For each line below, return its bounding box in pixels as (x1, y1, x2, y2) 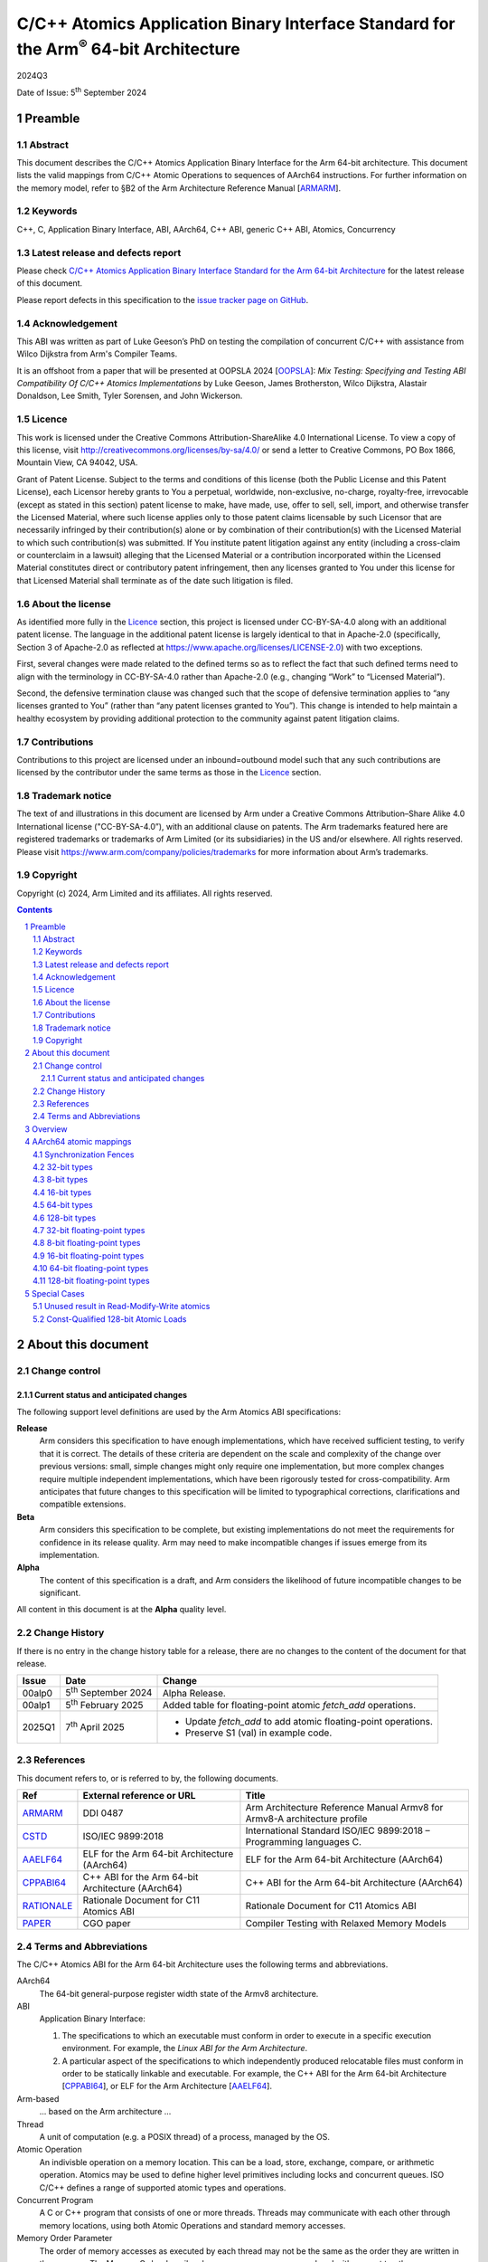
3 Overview (24, 1123, 68, 1135)
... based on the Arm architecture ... (39, 2106, 172, 2117)
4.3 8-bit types (33, 1174, 89, 1185)
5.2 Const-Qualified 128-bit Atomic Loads (33, 1313, 187, 1325)
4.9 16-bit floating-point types (33, 1250, 145, 1261)
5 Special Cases (24, 1288, 85, 1298)
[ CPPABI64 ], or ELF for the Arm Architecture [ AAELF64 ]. (61, 2081, 273, 2092)
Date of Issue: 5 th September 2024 (16, 86, 147, 98)
